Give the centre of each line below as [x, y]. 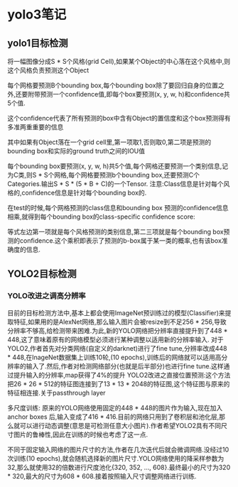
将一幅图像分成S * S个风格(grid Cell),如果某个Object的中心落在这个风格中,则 [119, 61]
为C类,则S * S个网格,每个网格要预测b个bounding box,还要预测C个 [104, 175]
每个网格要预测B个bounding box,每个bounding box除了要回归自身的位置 [113, 85]
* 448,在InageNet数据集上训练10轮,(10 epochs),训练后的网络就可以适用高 [114, 357]
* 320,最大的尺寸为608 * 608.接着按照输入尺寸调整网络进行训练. [102, 476]
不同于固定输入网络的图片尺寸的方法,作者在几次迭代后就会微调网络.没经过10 [118, 449]
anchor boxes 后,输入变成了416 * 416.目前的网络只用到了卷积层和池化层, [113, 417]
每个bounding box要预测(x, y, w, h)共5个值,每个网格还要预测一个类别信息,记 [118, 166]
